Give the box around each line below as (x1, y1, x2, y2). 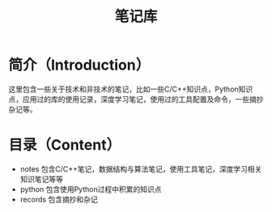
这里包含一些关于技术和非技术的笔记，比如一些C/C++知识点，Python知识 (8, 84, 253, 94)
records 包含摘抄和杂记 (19, 194, 99, 204)
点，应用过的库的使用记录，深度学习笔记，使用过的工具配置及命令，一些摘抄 (8, 94, 264, 104)
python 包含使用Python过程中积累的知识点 (19, 184, 162, 194)
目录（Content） (8, 136, 121, 155)
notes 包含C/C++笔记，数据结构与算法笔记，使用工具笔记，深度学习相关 (19, 163, 262, 174)
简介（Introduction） (8, 56, 151, 74)
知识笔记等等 (19, 174, 63, 184)
